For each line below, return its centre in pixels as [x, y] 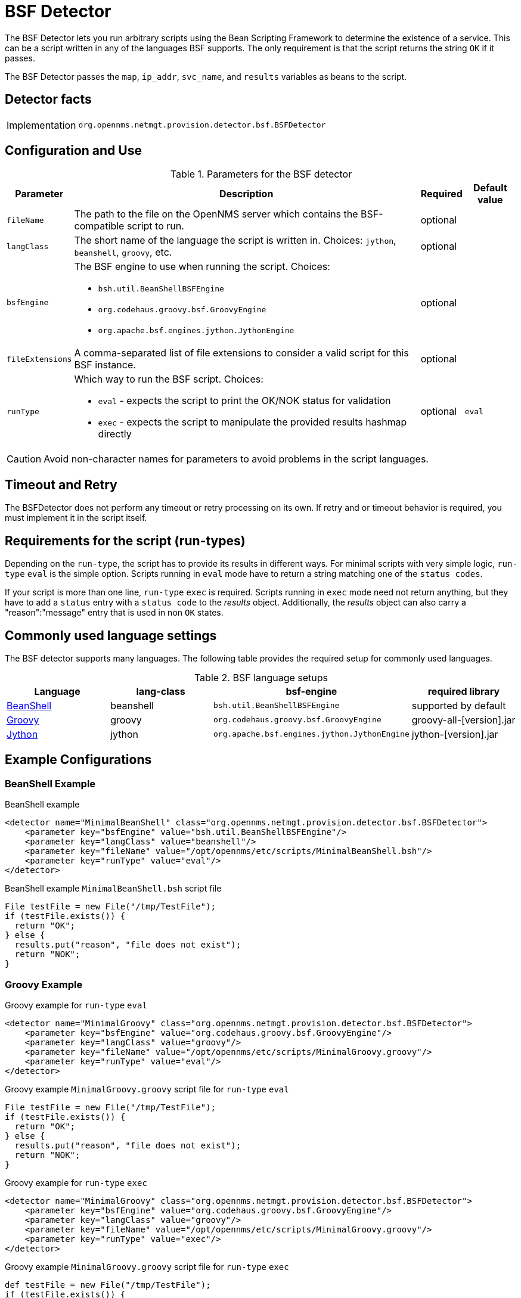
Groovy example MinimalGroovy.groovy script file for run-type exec [147, 1266]
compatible [99, 226]
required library [464, 691]
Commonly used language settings [111, 635]
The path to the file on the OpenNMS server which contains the [216, 214]
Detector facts [48, 100]
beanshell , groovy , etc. [123, 252]
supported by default [459, 705]
